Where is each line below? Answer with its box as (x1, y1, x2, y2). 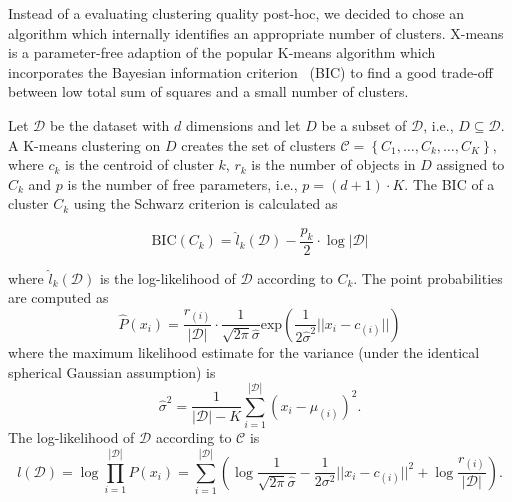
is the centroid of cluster (65, 154, 214, 175)
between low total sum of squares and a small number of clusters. (8, 81, 409, 102)
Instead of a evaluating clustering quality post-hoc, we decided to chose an (8, 3, 465, 23)
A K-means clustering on (8, 134, 161, 155)
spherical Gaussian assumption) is (8, 361, 216, 382)
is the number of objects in (251, 154, 416, 175)
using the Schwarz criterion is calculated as (73, 193, 338, 214)
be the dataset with (49, 114, 170, 135)
